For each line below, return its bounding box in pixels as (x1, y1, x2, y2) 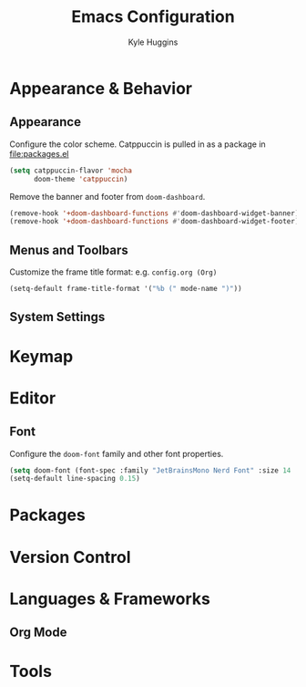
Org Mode (9, 625, 67, 640)
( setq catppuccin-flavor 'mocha (9, 166, 132, 175)
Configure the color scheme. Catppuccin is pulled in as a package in (9, 139, 266, 150)
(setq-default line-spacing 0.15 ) (9, 474, 141, 484)
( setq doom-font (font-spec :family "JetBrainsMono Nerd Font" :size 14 (9, 465, 291, 475)
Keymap (9, 346, 74, 367)
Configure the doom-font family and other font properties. (9, 448, 224, 459)
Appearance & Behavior (9, 78, 193, 99)
